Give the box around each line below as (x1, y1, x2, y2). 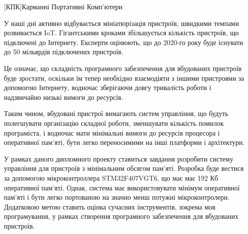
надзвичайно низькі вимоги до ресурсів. (4, 92, 123, 102)
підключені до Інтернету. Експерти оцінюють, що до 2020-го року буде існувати (4, 37, 244, 47)
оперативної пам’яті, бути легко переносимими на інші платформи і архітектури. (4, 137, 245, 147)
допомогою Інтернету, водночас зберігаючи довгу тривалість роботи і (4, 82, 211, 93)
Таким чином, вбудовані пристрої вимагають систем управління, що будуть (4, 108, 228, 118)
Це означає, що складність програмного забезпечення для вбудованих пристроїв (4, 63, 242, 73)
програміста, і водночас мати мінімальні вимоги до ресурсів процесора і (4, 127, 220, 138)
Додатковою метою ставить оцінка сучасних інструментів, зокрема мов (4, 201, 216, 211)
